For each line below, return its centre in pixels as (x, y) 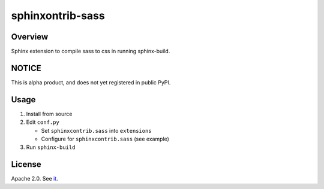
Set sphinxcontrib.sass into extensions (97, 130)
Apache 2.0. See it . (34, 179)
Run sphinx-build (51, 147)
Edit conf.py (43, 122)
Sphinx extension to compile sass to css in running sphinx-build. (91, 51)
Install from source (49, 114)
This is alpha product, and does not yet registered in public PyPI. (91, 82)
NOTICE (26, 68)
